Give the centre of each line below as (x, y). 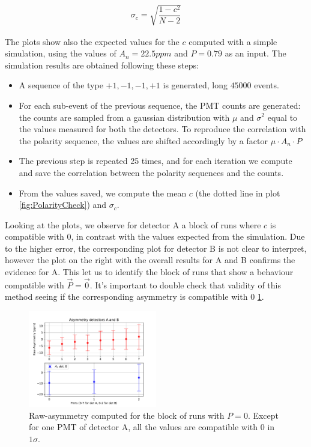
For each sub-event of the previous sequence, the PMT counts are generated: (160, 105)
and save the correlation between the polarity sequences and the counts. (151, 172)
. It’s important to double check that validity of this (185, 284)
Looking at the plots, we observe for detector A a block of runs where (133, 224)
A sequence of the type (61, 85)
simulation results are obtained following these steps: (102, 65)
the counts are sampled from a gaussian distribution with (124, 117)
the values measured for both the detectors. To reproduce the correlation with (162, 129)
